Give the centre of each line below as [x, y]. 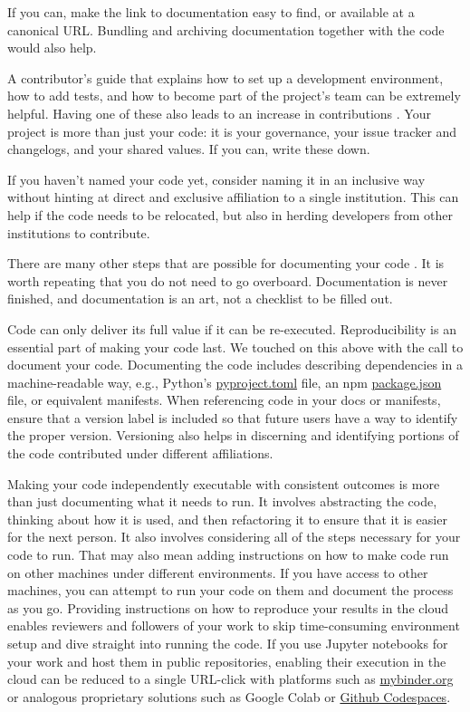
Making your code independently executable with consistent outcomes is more [224, 483]
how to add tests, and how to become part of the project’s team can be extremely [234, 96]
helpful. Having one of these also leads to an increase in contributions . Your [219, 113]
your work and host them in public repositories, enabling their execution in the [227, 661]
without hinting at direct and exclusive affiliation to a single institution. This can [233, 197]
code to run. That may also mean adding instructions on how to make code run [228, 555]
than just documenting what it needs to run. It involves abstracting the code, [222, 501]
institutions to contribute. [79, 232]
